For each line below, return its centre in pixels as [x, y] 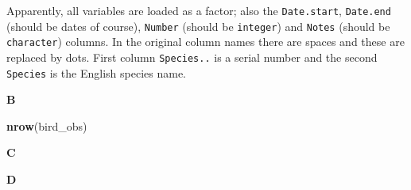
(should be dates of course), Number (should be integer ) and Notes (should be [198, 26]
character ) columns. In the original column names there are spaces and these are [205, 42]
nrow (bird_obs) [47, 125]
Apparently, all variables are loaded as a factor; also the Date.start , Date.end [199, 10]
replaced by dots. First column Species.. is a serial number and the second [192, 57]
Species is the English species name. [96, 72]
